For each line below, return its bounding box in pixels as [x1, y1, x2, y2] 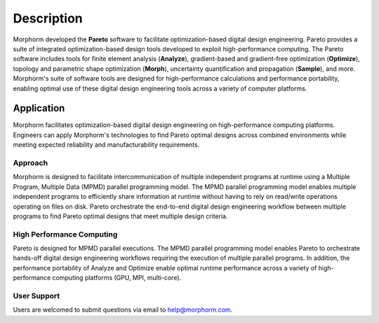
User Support [13, 291, 60, 301]
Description [13, 11, 84, 26]
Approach [13, 158, 48, 168]
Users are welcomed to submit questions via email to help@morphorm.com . [13, 305, 233, 314]
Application [13, 103, 65, 114]
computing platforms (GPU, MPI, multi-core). [52, 274, 182, 282]
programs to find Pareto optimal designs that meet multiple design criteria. [13, 211, 228, 220]
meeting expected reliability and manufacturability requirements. [13, 140, 200, 149]
